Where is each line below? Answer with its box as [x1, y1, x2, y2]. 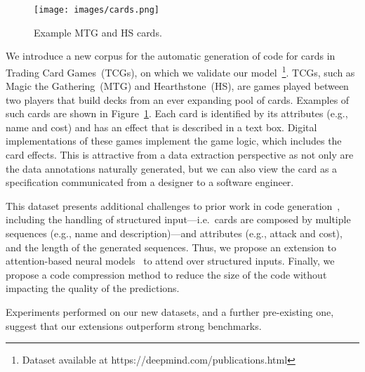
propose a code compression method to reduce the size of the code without [6, 267, 327, 281]
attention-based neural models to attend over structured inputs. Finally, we [6, 253, 335, 268]
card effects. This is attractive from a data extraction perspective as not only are [6, 147, 354, 162]
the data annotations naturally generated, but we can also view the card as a [6, 161, 338, 175]
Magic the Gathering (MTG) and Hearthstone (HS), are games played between [6, 79, 349, 93]
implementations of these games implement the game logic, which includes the [6, 133, 342, 148]
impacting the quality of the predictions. [6, 281, 180, 295]
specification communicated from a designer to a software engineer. [6, 175, 294, 190]
